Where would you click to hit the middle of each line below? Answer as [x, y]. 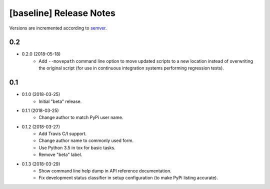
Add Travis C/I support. [63, 134]
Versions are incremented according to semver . [58, 28]
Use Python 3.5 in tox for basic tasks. [77, 147]
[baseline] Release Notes [62, 13]
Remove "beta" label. [60, 154]
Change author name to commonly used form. [86, 140]
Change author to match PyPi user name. [81, 117]
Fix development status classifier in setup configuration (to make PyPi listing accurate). [128, 178]
